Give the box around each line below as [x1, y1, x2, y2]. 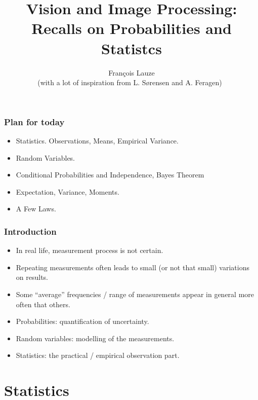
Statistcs [101, 38, 162, 58]
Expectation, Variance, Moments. [16, 186, 119, 197]
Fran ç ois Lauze [108, 67, 155, 78]
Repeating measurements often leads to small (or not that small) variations [16, 262, 249, 272]
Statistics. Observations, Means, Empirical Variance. [16, 135, 179, 146]
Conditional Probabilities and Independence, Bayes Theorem [16, 169, 204, 180]
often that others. [16, 299, 70, 309]
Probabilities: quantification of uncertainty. [16, 316, 149, 326]
